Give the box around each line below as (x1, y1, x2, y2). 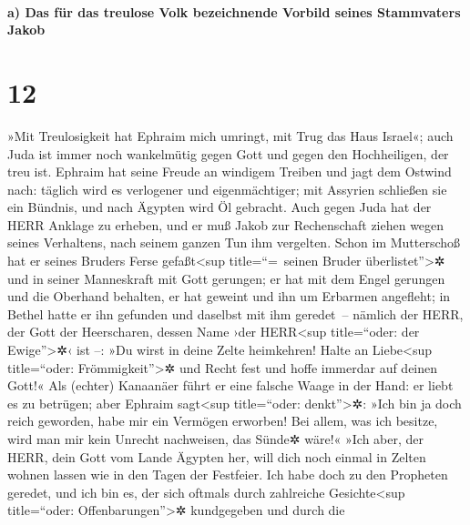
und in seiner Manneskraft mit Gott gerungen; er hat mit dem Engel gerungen (7, 268, 445, 288)
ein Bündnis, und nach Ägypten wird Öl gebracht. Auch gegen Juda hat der (7, 197, 432, 217)
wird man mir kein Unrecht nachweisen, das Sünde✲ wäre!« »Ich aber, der (7, 429, 424, 448)
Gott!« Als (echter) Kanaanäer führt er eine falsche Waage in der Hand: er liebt (7, 376, 454, 395)
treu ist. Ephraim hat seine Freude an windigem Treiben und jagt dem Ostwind (7, 162, 452, 181)
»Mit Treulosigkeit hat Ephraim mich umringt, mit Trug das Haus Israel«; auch (7, 126, 454, 145)
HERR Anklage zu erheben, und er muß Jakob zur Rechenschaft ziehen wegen (7, 215, 444, 234)
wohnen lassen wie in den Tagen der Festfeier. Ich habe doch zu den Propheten (7, 465, 448, 484)
